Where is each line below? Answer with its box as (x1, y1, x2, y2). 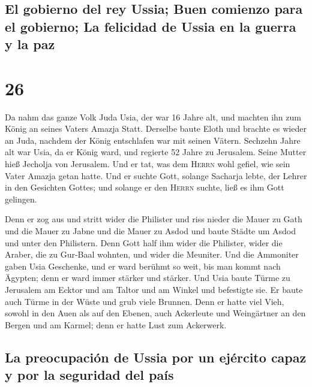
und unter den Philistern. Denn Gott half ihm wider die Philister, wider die (5, 236, 283, 249)
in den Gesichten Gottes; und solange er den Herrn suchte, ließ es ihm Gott (5, 181, 284, 193)
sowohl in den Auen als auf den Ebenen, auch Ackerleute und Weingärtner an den (5, 307, 306, 319)
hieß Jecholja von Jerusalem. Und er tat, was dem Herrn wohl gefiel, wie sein (5, 158, 290, 170)
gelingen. (5, 192, 37, 205)
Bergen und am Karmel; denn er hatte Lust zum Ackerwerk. (5, 318, 227, 331)
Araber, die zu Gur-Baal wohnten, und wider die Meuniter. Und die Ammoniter (5, 248, 299, 261)
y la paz (5, 35, 55, 53)
